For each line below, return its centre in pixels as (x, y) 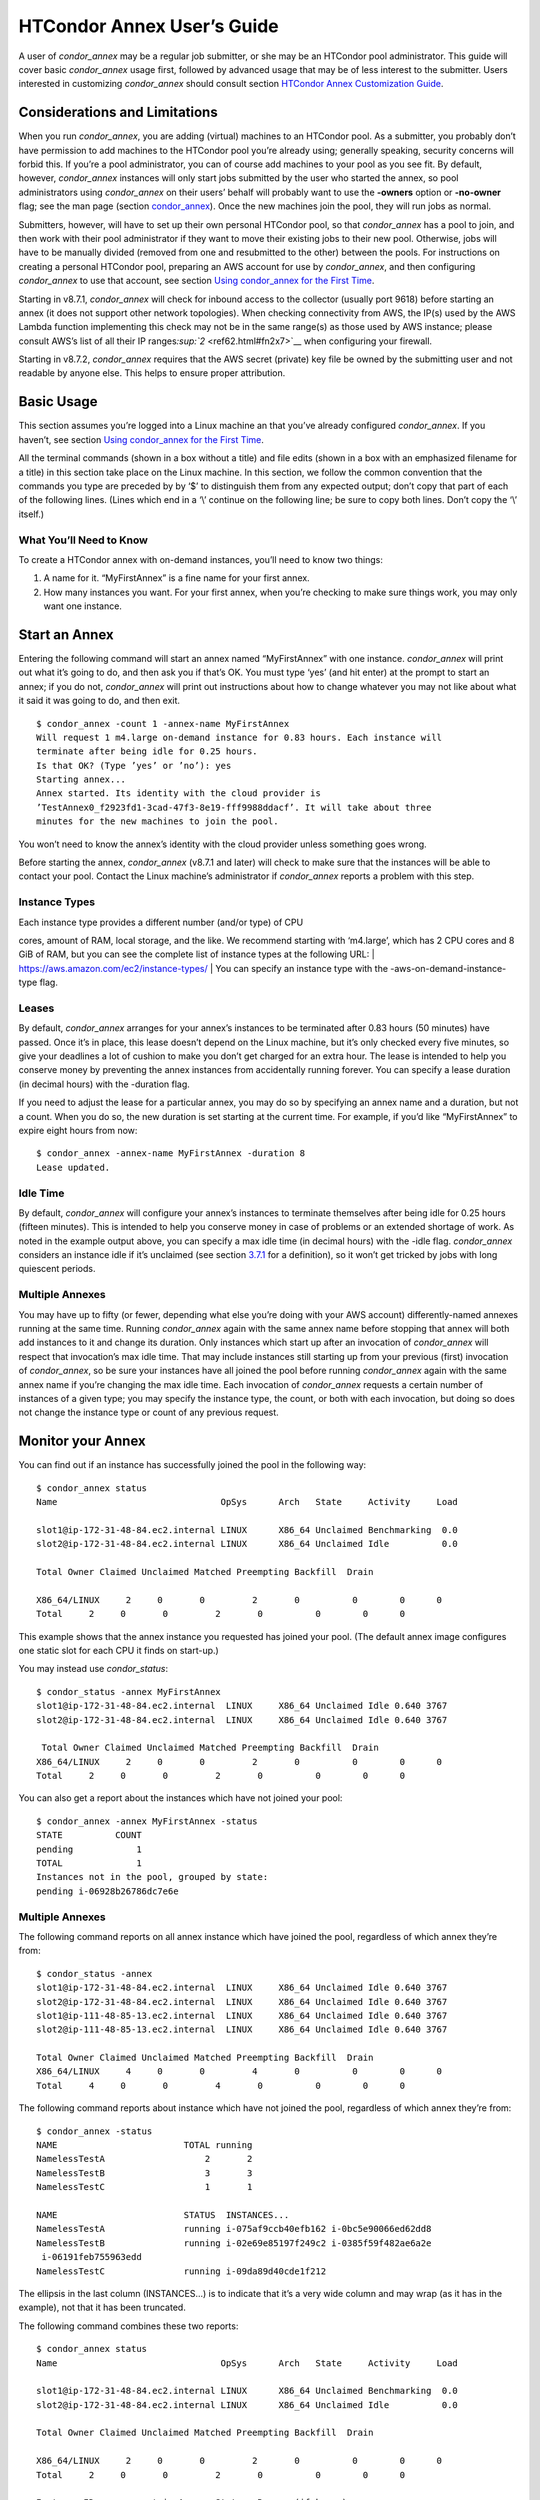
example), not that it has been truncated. (102, 2307)
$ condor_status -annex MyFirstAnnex (129, 1691)
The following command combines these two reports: (128, 2326)
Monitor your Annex (82, 1441)
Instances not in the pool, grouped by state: (152, 1877)
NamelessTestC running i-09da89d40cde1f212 (181, 2271)
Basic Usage (58, 401)
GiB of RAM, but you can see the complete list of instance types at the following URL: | (196, 954)
